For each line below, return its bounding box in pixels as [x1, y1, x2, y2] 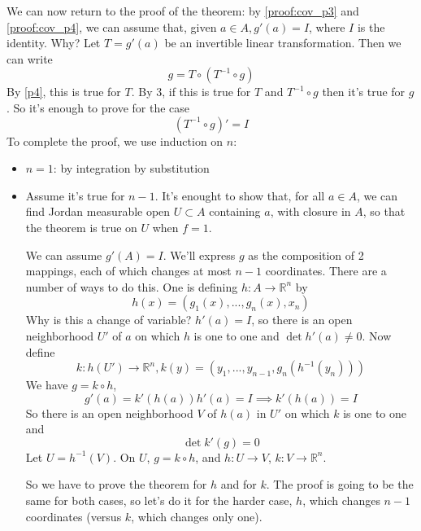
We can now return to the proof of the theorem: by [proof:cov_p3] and [7, 2, 359, 19]
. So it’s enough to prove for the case [7, 99, 189, 116]
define [25, 343, 55, 360]
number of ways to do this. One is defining [25, 278, 238, 295]
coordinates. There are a [265, 262, 387, 279]
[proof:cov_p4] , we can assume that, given [7, 18, 217, 35]
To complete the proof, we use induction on [7, 132, 224, 149]
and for [220, 476, 257, 493]
